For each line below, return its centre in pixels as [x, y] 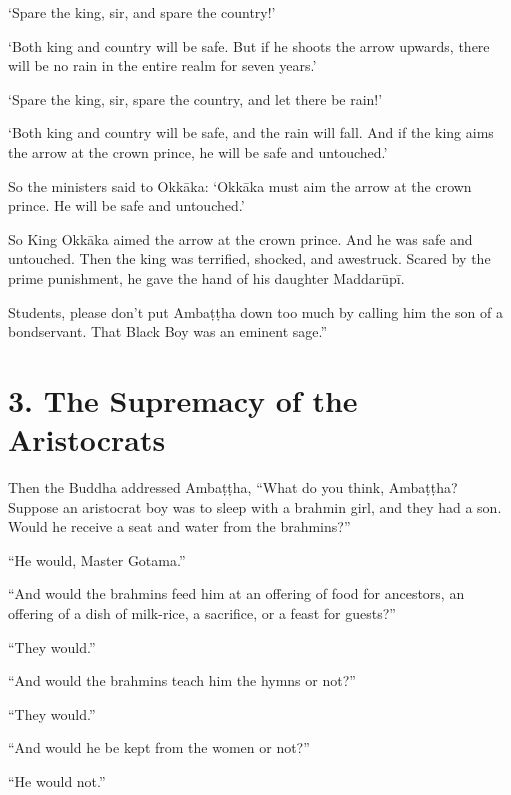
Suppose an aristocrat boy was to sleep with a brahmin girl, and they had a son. [255, 506]
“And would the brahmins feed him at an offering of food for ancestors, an [236, 593]
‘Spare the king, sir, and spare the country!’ [142, 12]
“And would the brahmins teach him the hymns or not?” [182, 680]
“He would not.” [57, 780]
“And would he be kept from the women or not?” [159, 747]
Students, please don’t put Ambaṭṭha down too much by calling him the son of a [255, 311]
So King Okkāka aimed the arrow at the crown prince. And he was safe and [240, 238]
